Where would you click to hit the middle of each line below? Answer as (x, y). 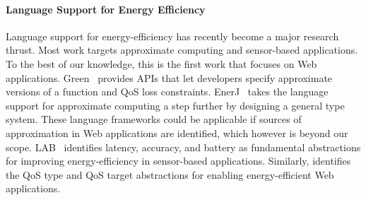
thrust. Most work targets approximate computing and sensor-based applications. (182, 50)
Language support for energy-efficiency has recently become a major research (172, 36)
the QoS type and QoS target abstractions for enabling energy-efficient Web (170, 174)
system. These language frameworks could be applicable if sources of (154, 119)
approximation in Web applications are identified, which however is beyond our (177, 133)
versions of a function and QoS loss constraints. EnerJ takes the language (167, 92)
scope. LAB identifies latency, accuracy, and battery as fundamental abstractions (183, 147)
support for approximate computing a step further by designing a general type (175, 105)
